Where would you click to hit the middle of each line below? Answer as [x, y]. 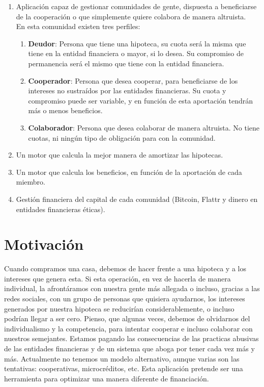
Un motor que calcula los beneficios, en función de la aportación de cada [129, 172]
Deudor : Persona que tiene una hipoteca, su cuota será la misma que [137, 43]
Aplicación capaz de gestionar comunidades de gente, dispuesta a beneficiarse [136, 6]
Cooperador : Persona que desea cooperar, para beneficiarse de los [133, 80]
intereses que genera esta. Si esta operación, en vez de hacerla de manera [118, 278]
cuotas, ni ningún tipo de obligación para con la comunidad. [122, 137]
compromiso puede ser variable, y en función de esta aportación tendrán [141, 100]
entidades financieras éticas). [61, 209]
